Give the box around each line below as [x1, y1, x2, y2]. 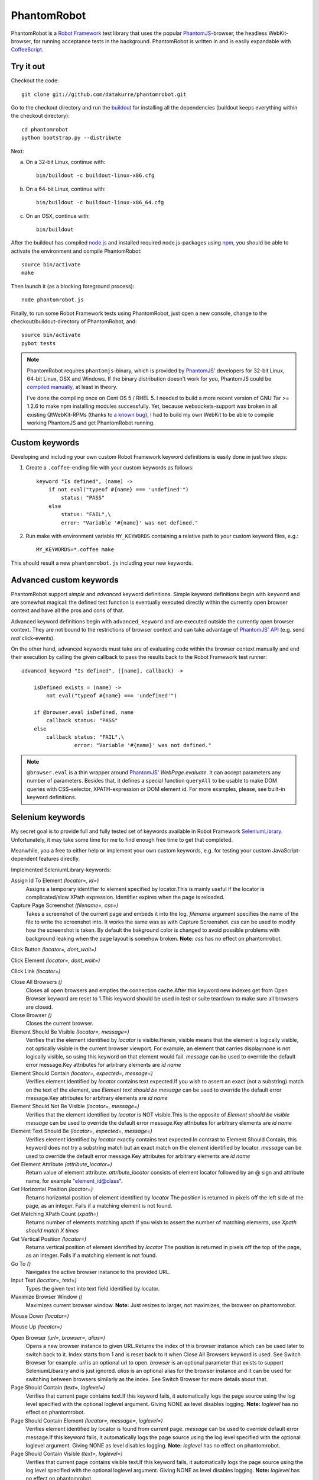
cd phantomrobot [21, 126, 69, 133]
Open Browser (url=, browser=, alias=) [11, 1334, 106, 1341]
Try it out [11, 62, 45, 72]
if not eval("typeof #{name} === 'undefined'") [48, 486, 189, 493]
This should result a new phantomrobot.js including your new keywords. [11, 559, 193, 567]
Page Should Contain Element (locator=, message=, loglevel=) [11, 1417, 163, 1424]
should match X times [25, 1227, 79, 1234]
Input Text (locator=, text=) [11, 1276, 77, 1284]
